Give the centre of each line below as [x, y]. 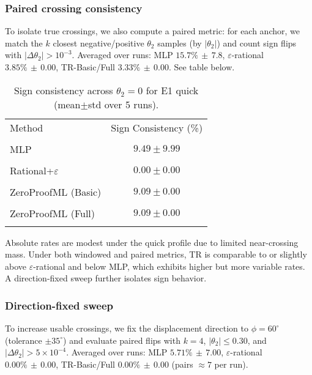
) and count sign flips [257, 43]
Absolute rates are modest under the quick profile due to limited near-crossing [152, 242]
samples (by [180, 43]
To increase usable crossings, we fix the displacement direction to [127, 328]
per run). [231, 364]
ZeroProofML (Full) [53, 213]
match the [24, 43]
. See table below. [202, 67]
